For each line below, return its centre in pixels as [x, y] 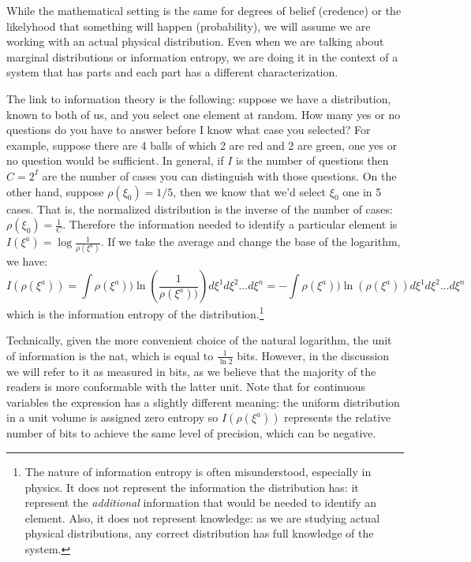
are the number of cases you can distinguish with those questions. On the [219, 175]
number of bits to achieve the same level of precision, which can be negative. [191, 433]
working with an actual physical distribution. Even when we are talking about [195, 41]
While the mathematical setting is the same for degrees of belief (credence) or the [204, 10]
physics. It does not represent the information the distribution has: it [192, 487]
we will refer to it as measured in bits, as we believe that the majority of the [191, 371]
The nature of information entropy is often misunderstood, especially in [198, 472]
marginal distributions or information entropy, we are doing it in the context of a [202, 56]
